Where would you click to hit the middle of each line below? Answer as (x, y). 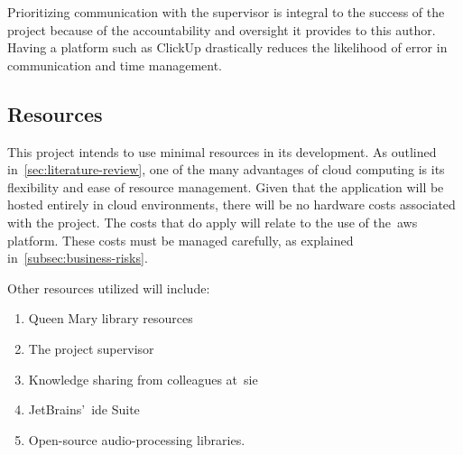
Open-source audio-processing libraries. (137, 439)
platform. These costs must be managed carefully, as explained (181, 240)
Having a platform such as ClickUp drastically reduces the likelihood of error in (227, 47)
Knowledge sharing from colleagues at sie (143, 379)
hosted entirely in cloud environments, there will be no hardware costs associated (231, 204)
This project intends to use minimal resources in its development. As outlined (222, 151)
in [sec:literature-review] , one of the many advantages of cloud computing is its (226, 169)
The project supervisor (91, 348)
